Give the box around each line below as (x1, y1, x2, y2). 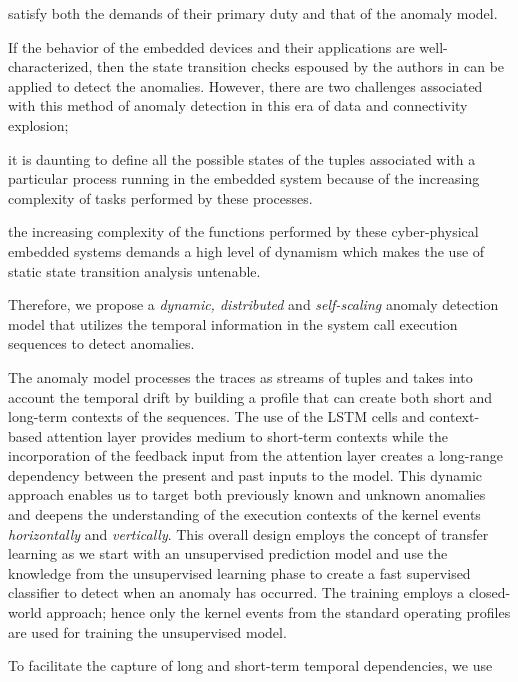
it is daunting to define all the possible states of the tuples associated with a (8, 148, 476, 169)
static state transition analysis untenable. (8, 260, 261, 281)
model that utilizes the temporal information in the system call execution (8, 313, 458, 334)
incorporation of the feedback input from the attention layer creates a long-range (8, 445, 503, 466)
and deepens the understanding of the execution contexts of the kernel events (8, 504, 481, 525)
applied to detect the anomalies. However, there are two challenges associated (8, 75, 483, 96)
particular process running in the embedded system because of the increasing (8, 168, 480, 189)
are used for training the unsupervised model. (8, 621, 287, 642)
